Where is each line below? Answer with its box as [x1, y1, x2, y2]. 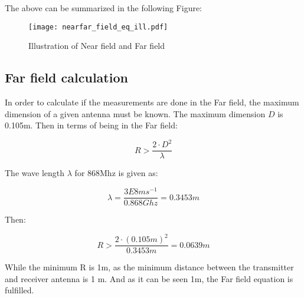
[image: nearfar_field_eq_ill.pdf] [28, 22, 168, 31]
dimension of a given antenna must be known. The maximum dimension [5, 107, 266, 120]
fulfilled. [5, 284, 34, 296]
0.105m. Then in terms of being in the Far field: [5, 119, 178, 131]
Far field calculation [5, 68, 128, 87]
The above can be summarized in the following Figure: [5, 2, 202, 14]
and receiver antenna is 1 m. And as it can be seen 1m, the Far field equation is [5, 272, 293, 284]
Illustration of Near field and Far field [28, 39, 165, 52]
